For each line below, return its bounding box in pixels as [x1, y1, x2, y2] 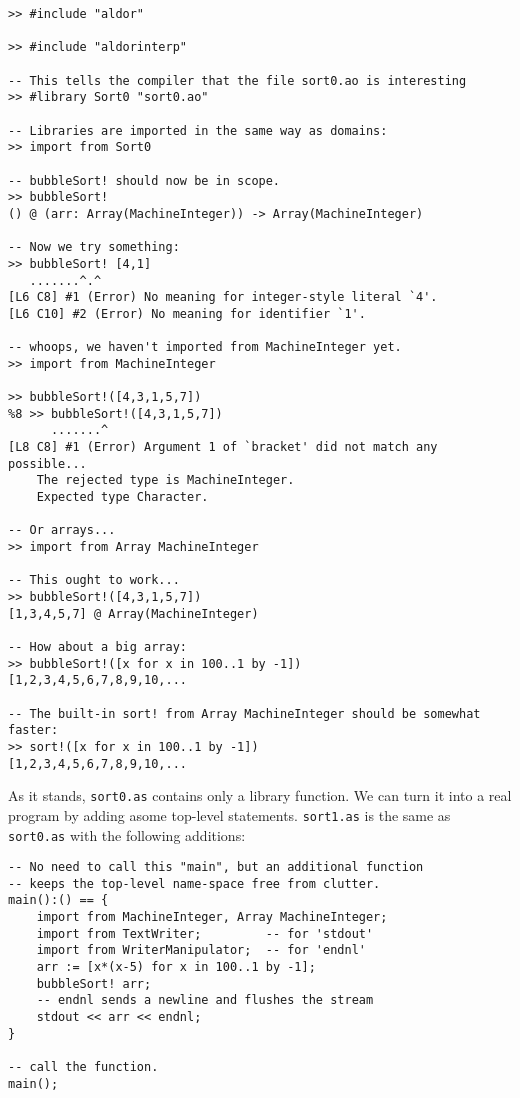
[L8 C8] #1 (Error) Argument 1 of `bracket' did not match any [8, 440, 438, 455]
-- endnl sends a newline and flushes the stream [36, 993, 374, 1008]
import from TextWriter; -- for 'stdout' [36, 926, 374, 941]
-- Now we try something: [8, 240, 180, 255]
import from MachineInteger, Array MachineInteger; [36, 910, 388, 925]
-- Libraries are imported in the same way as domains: [8, 123, 388, 138]
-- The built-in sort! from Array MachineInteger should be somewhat [8, 706, 481, 721]
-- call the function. [8, 1060, 159, 1075]
